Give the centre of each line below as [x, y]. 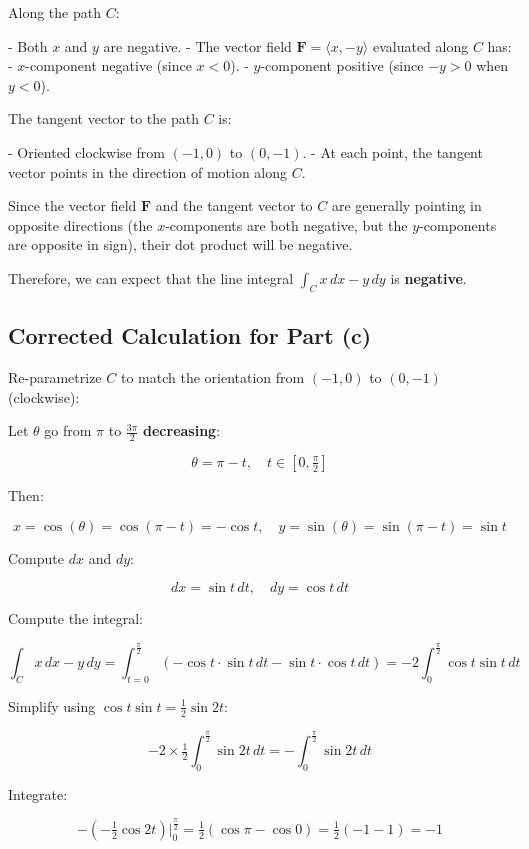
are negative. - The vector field [197, 45]
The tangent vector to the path [103, 118]
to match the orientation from [212, 376]
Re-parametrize [55, 376]
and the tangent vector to [234, 205]
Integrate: [38, 793]
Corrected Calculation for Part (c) [190, 335]
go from [68, 430]
